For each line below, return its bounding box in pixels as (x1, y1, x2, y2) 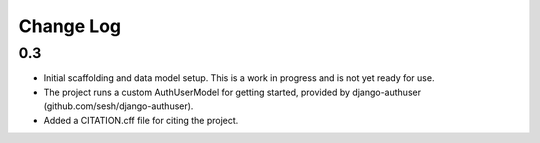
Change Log (18, 15, 122, 37)
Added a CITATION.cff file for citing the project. (43, 114, 239, 126)
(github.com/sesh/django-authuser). (43, 100, 194, 112)
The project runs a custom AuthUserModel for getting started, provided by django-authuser (43, 86, 422, 98)
